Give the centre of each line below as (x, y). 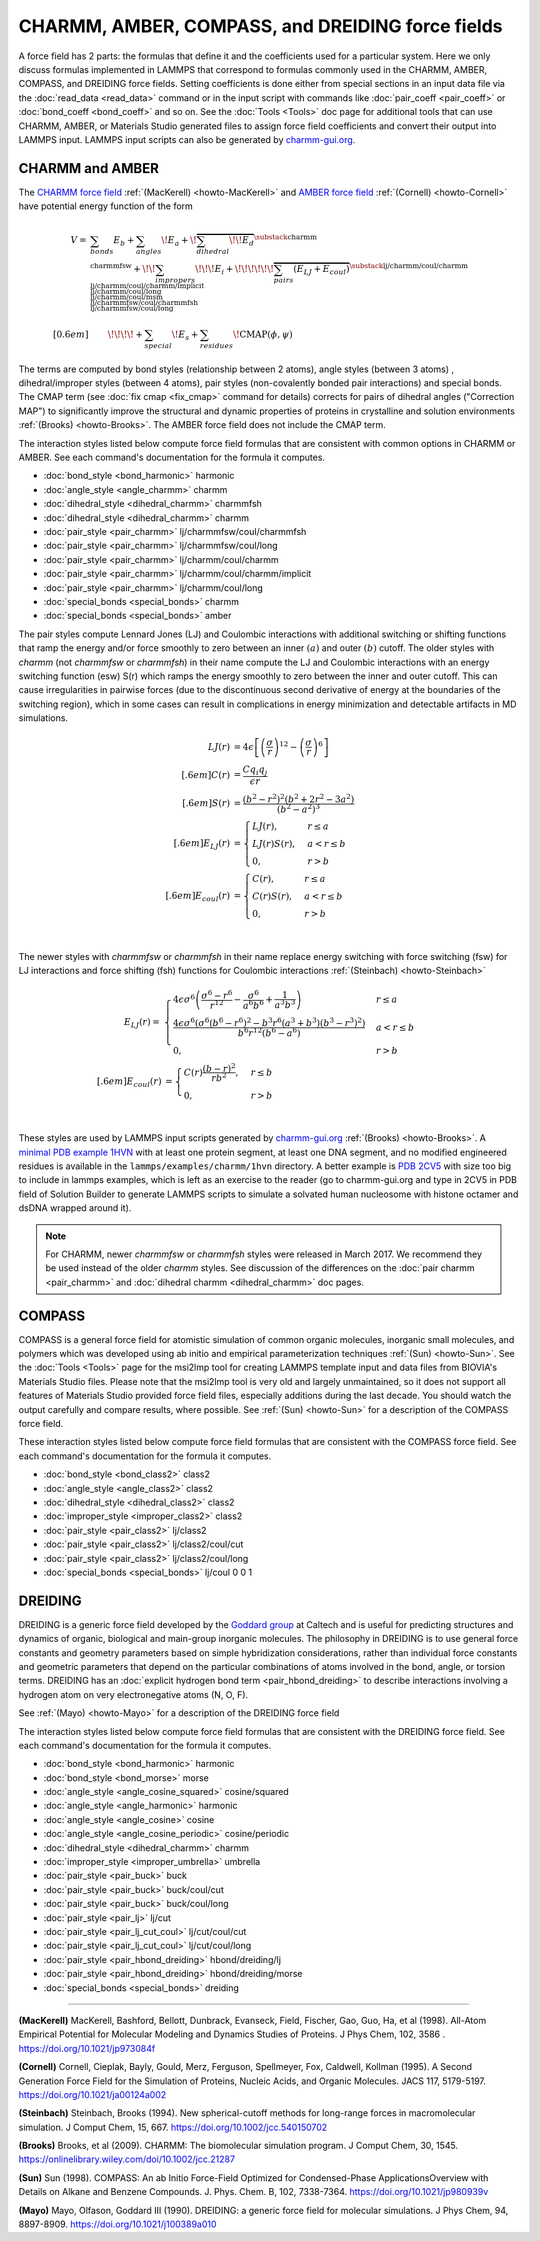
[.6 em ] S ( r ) (205, 803)
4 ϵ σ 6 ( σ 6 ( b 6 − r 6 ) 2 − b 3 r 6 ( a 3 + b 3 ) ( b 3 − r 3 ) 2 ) (269, 1022)
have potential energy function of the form (106, 206)
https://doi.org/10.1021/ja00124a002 (92, 2094)
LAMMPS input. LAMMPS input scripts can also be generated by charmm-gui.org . (187, 139)
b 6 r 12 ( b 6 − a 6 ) (269, 1032)
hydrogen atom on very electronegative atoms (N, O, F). (133, 1694)
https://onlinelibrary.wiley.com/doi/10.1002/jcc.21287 (126, 2159)
